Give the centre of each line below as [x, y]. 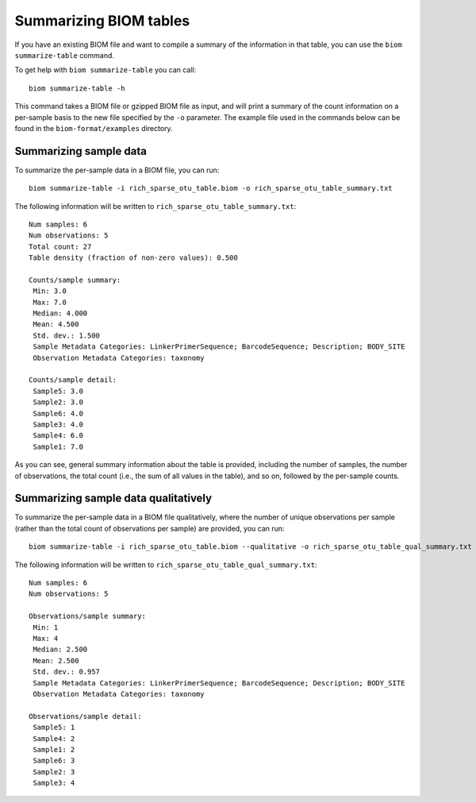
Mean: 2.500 [56, 660]
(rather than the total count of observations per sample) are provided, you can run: [150, 528]
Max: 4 [46, 638]
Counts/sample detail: [73, 380]
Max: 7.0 [50, 302]
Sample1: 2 [54, 749]
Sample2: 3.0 [58, 402]
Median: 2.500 [60, 650]
